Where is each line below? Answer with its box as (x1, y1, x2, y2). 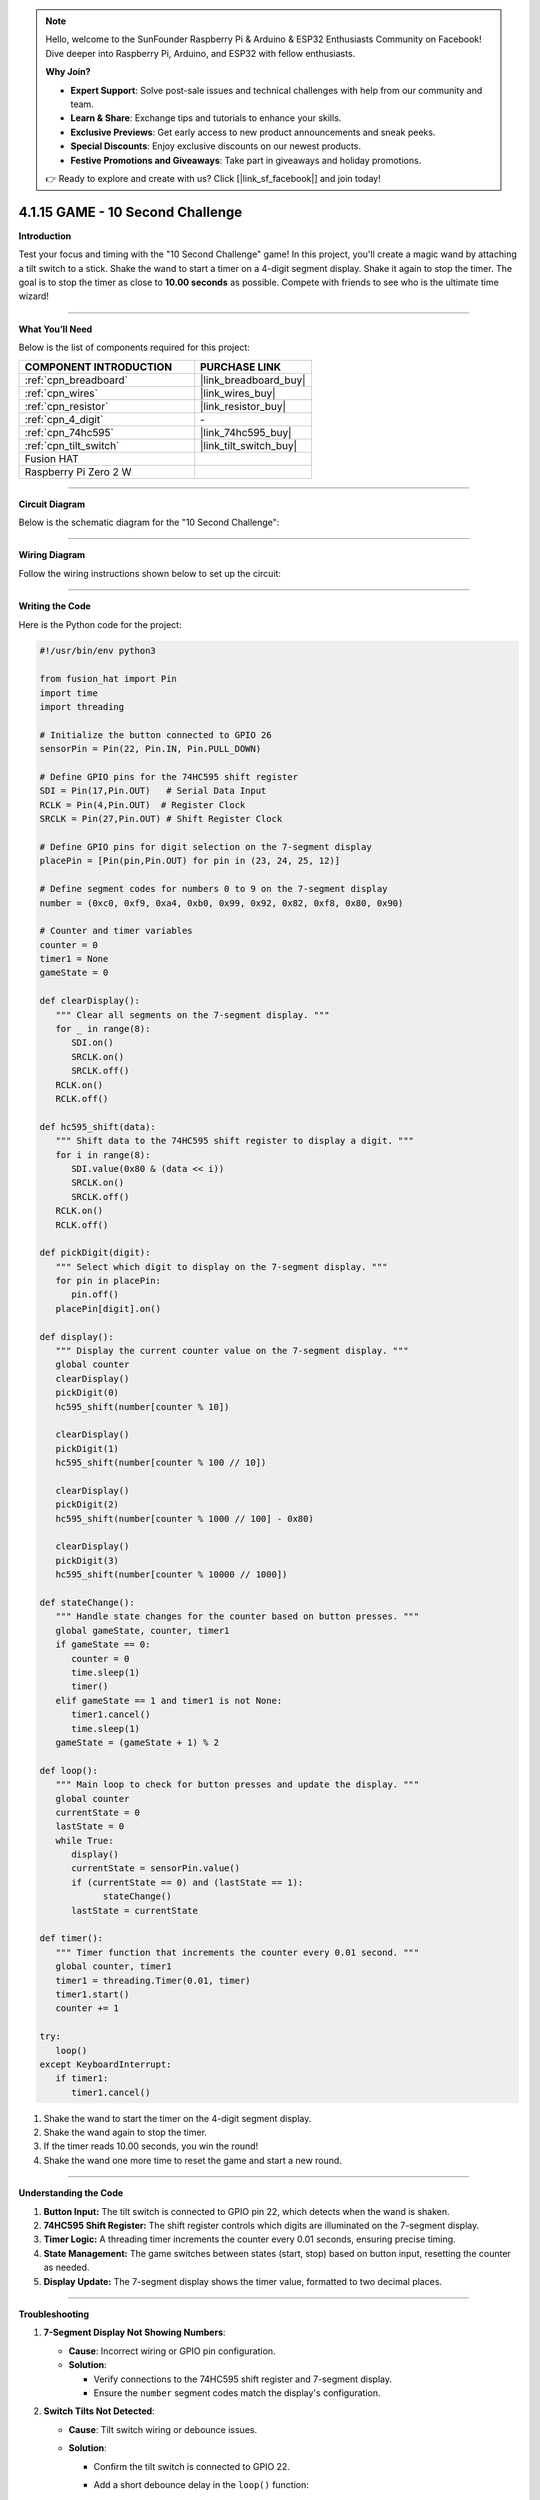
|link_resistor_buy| (200, 399, 287, 413)
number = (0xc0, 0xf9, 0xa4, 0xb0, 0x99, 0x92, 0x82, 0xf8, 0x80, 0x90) (39, 897, 404, 909)
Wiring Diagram (18, 549, 86, 561)
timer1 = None (39, 953, 109, 965)
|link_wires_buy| (200, 386, 276, 400)
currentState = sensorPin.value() (71, 1863, 240, 1874)
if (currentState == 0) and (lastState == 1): (71, 1876, 304, 1888)
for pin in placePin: (55, 1275, 162, 1287)
